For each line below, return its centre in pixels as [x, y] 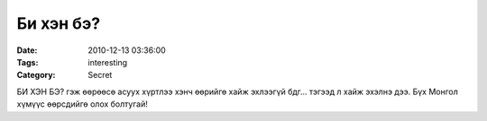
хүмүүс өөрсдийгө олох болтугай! [82, 104]
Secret [100, 75]
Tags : [28, 62]
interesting [108, 62]
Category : [36, 75]
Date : [27, 50]
